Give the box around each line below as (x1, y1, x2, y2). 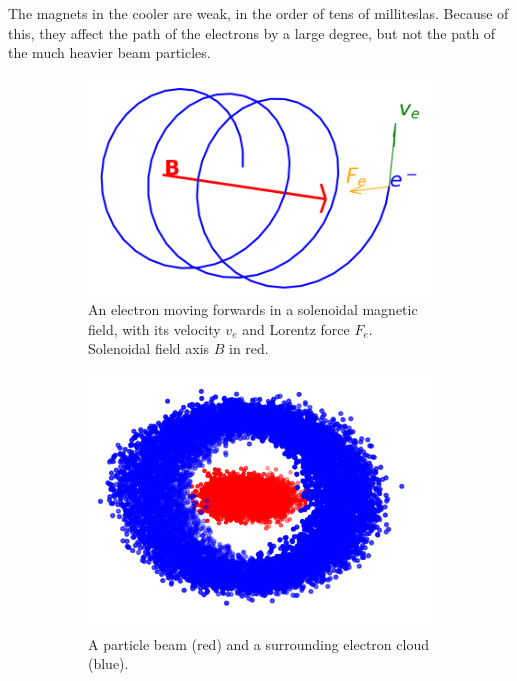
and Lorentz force (242, 318, 350, 339)
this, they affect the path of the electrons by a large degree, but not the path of (8, 22, 496, 43)
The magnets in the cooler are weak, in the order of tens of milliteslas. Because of (8, 3, 509, 23)
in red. (229, 338, 269, 359)
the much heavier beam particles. (8, 42, 211, 63)
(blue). (88, 653, 129, 674)
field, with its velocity (88, 318, 221, 339)
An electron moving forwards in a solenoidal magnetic (88, 299, 418, 320)
